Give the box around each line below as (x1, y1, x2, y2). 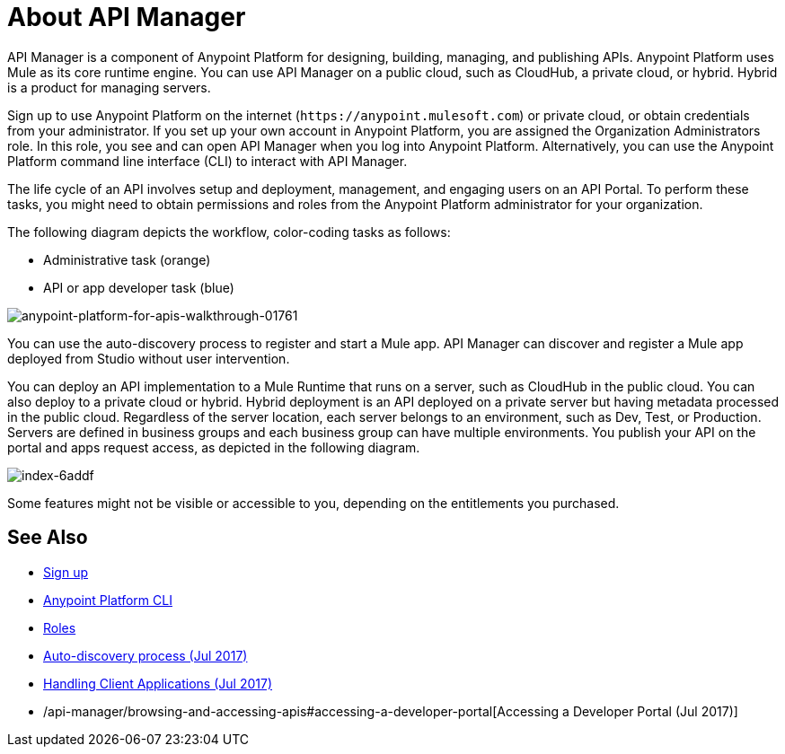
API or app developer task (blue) (43, 279, 234, 295)
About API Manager (7, 2, 246, 32)
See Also (7, 526, 88, 549)
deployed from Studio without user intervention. (7, 350, 290, 366)
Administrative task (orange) (43, 251, 211, 267)
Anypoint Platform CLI (43, 592, 172, 608)
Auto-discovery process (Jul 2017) (43, 647, 248, 663)
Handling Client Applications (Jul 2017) (43, 675, 272, 691)
